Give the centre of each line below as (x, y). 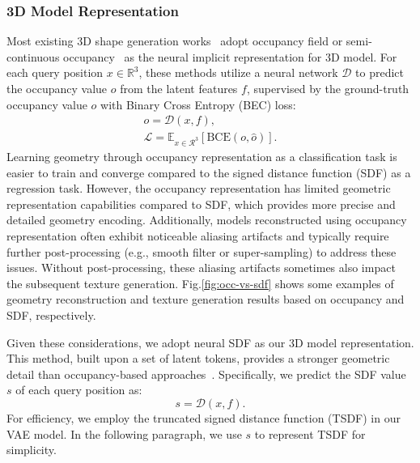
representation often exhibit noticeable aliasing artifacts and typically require (198, 235)
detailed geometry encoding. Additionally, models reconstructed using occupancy (207, 220)
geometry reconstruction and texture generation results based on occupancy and (206, 299)
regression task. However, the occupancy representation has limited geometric (199, 188)
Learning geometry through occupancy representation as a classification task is (202, 156)
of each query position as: (79, 390)
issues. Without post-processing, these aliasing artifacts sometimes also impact (201, 268)
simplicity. (32, 450)
